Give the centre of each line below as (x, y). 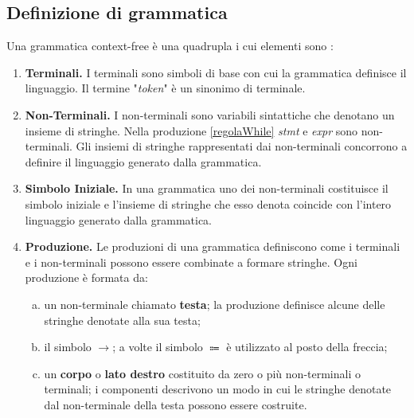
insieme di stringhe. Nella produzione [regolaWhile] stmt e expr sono (191, 130)
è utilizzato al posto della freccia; (307, 347)
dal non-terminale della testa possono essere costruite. (176, 404)
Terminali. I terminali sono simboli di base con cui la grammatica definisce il (216, 72)
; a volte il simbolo (158, 347)
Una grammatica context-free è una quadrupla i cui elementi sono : (170, 46)
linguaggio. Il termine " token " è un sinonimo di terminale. (165, 88)
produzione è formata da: (86, 277)
